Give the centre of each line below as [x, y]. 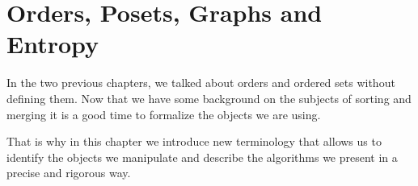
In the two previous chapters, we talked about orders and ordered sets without [201, 83]
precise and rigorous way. [69, 173]
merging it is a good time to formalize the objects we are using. [164, 114]
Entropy [53, 44]
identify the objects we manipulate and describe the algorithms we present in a [202, 157]
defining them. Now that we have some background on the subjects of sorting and [209, 98]
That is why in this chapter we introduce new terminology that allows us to [194, 141]
